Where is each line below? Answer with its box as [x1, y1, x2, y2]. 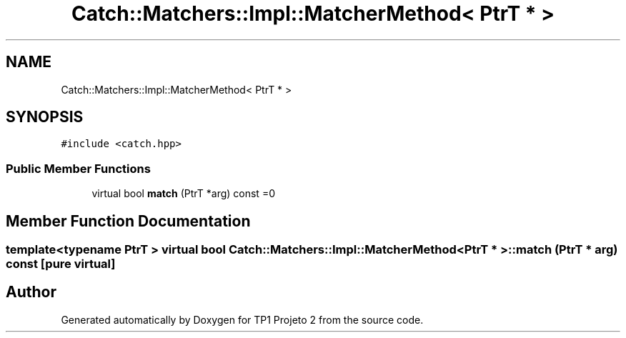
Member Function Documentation [6, 212, 251, 230]
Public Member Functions [6, 161, 151, 176]
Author [6, 283, 56, 302]
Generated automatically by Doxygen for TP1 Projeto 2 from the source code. [61, 313, 424, 326]
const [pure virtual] [6, 257, 116, 272]
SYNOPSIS [6, 108, 84, 126]
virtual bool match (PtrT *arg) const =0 [91, 187, 275, 200]
